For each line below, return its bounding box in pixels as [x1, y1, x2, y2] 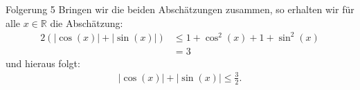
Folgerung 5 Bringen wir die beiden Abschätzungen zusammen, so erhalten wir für [6, 2, 354, 16]
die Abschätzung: [50, 15, 123, 30]
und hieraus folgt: [6, 55, 80, 70]
